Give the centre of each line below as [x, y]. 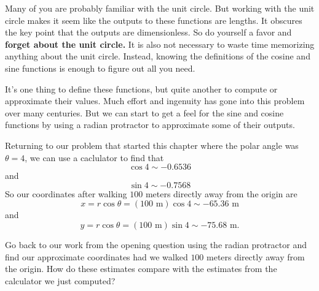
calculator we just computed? [60, 280]
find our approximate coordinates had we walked [96, 256]
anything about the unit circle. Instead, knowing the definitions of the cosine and [158, 56]
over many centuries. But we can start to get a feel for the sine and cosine [144, 112]
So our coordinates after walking [66, 193]
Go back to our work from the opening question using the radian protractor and [156, 244]
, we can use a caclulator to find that [94, 157]
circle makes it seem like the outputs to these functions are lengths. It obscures [154, 20]
